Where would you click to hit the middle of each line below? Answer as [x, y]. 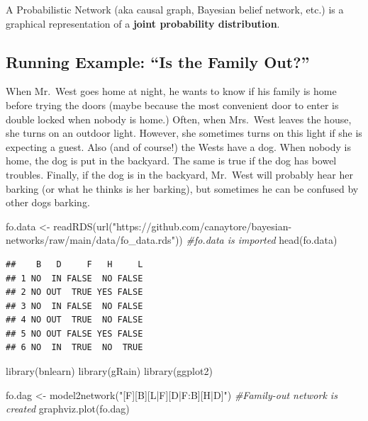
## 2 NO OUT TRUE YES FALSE [74, 292]
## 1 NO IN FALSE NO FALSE [74, 278]
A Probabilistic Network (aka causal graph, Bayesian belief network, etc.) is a [175, 9]
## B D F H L [74, 264]
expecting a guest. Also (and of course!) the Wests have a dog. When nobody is [178, 146]
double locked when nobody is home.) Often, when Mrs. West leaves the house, [179, 119]
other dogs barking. [48, 202]
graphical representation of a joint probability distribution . [143, 23]
